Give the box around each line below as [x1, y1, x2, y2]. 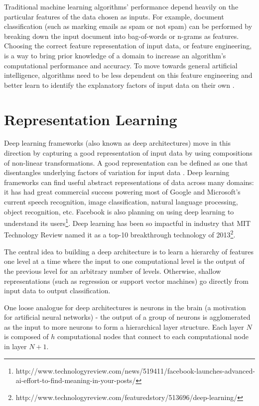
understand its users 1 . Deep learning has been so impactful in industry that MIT [4, 216, 251, 228]
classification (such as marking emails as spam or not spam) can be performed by [4, 21, 253, 31]
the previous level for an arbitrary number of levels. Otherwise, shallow [4, 265, 221, 276]
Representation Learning [4, 109, 177, 129]
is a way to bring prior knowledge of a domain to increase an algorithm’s [4, 50, 226, 60]
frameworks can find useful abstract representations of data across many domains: [4, 177, 254, 187]
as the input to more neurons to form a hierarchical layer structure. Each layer [4, 321, 244, 332]
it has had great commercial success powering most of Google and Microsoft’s [4, 187, 241, 197]
